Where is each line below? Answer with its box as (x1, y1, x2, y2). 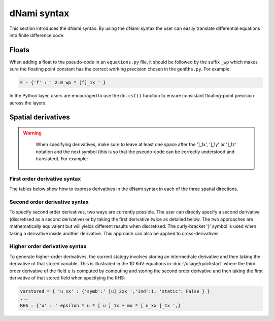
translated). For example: (36, 156, 88, 162)
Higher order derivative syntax (9, 243, 87, 250)
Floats (9, 46, 30, 54)
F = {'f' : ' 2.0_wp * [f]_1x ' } (20, 80, 106, 86)
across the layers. (9, 99, 47, 106)
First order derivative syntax (9, 175, 81, 182)
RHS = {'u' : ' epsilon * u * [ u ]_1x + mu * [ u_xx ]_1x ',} (20, 302, 181, 308)
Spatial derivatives (9, 113, 71, 122)
